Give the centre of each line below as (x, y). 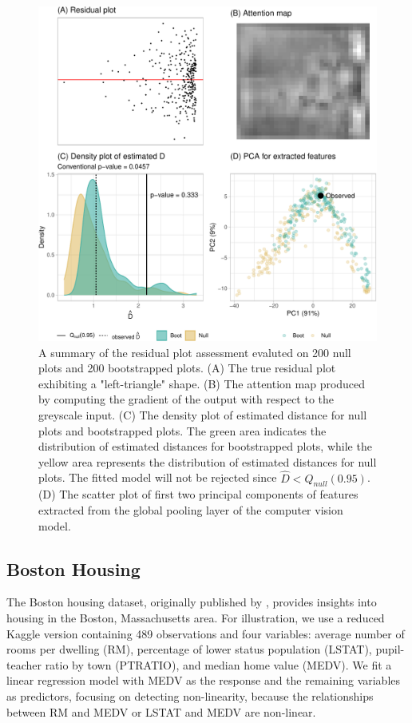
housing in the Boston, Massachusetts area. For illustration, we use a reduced (196, 617)
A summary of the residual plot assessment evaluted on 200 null (195, 352)
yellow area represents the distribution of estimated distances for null (208, 461)
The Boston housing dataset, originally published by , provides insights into (192, 602)
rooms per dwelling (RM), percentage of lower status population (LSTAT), (189, 649)
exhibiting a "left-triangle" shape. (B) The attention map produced (202, 383)
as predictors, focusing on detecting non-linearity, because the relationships (190, 695)
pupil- (390, 649)
